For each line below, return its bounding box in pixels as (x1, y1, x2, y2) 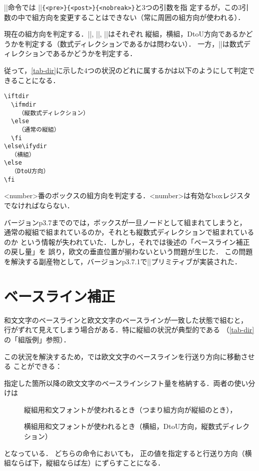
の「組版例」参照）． (4, 334, 70, 344)
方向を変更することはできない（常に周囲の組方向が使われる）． (38, 12, 245, 22)
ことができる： (13, 361, 62, 371)
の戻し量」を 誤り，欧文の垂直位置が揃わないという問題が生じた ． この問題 (4, 246, 253, 257)
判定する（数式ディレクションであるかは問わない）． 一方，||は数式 (24, 38, 244, 49)
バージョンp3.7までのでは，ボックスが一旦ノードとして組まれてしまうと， (4, 217, 247, 227)
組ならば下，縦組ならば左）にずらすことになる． (4, 457, 165, 468)
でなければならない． (4, 200, 74, 211)
